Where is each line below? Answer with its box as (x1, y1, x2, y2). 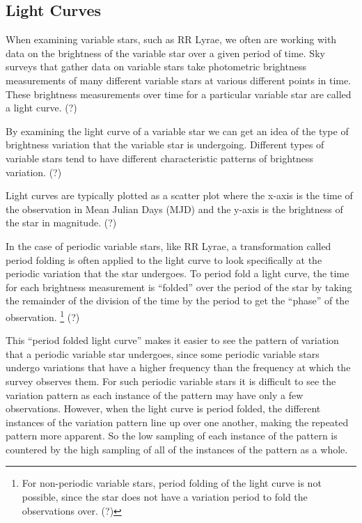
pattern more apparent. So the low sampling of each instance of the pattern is (6, 428, 338, 443)
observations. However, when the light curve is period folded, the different (6, 401, 321, 416)
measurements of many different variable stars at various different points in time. (6, 72, 352, 87)
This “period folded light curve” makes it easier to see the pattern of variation (6, 333, 339, 348)
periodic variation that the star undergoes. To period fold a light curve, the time (6, 266, 349, 281)
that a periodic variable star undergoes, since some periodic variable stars (6, 346, 320, 361)
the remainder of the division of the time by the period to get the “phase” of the (6, 293, 349, 308)
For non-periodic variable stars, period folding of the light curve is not (22, 476, 322, 490)
